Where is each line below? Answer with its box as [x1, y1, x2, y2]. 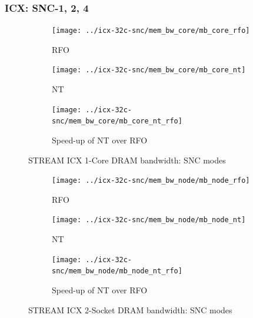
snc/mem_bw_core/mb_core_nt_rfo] [52, 117, 182, 126]
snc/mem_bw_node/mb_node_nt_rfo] [52, 267, 182, 276]
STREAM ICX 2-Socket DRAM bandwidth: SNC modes [28, 303, 232, 316]
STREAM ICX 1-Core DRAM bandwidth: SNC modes [28, 153, 226, 166]
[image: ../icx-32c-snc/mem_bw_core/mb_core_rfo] [52, 26, 250, 35]
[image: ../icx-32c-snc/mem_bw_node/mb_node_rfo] [52, 176, 250, 185]
